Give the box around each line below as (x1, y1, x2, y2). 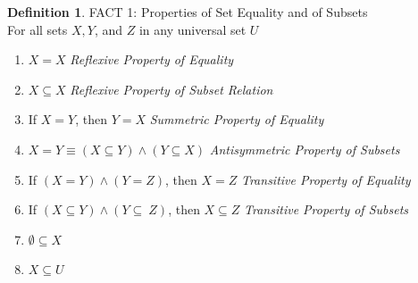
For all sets (7, 20, 68, 38)
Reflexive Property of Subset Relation (70, 79, 273, 98)
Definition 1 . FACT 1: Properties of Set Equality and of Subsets (7, 3, 368, 21)
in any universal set (138, 20, 247, 38)
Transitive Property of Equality (240, 170, 411, 188)
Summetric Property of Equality (149, 110, 324, 129)
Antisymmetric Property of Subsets (209, 139, 400, 158)
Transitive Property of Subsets (244, 200, 409, 219)
